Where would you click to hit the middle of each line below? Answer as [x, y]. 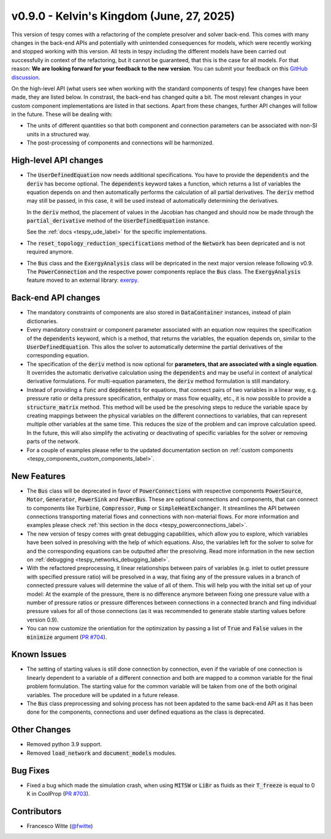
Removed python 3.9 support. [64, 744]
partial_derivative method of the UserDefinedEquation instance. [118, 220]
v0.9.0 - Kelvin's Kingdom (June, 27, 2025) [123, 16]
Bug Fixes [31, 771]
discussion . [26, 77]
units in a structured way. [59, 134]
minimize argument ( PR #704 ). [67, 637]
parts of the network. [53, 442]
